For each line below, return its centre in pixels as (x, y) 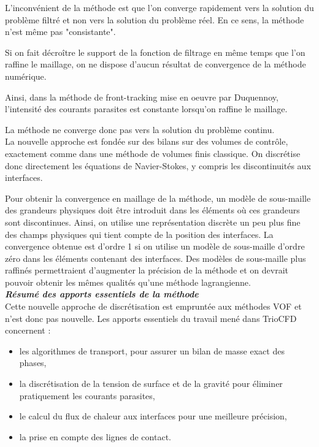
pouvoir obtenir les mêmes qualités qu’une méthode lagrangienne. (128, 282)
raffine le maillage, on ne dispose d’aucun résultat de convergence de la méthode (156, 64)
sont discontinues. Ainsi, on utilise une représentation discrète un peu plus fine (153, 222)
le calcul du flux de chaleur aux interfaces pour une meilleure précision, (153, 416)
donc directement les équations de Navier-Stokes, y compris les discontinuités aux (158, 165)
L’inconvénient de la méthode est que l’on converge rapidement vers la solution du (159, 7)
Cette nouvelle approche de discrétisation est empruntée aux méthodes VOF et (153, 306)
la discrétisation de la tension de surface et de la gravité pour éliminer (151, 384)
